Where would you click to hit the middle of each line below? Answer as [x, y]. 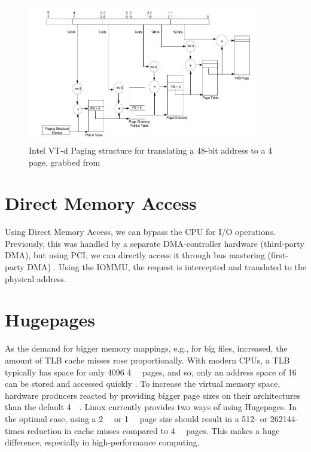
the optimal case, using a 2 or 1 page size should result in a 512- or [136, 418]
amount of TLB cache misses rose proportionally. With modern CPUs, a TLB [147, 360]
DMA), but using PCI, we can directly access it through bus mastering [135, 255]
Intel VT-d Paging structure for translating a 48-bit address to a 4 [151, 150]
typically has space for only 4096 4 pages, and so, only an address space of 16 [151, 372]
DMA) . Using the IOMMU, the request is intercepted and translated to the [167, 267]
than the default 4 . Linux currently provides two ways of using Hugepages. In [151, 407]
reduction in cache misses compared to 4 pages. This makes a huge [153, 430]
